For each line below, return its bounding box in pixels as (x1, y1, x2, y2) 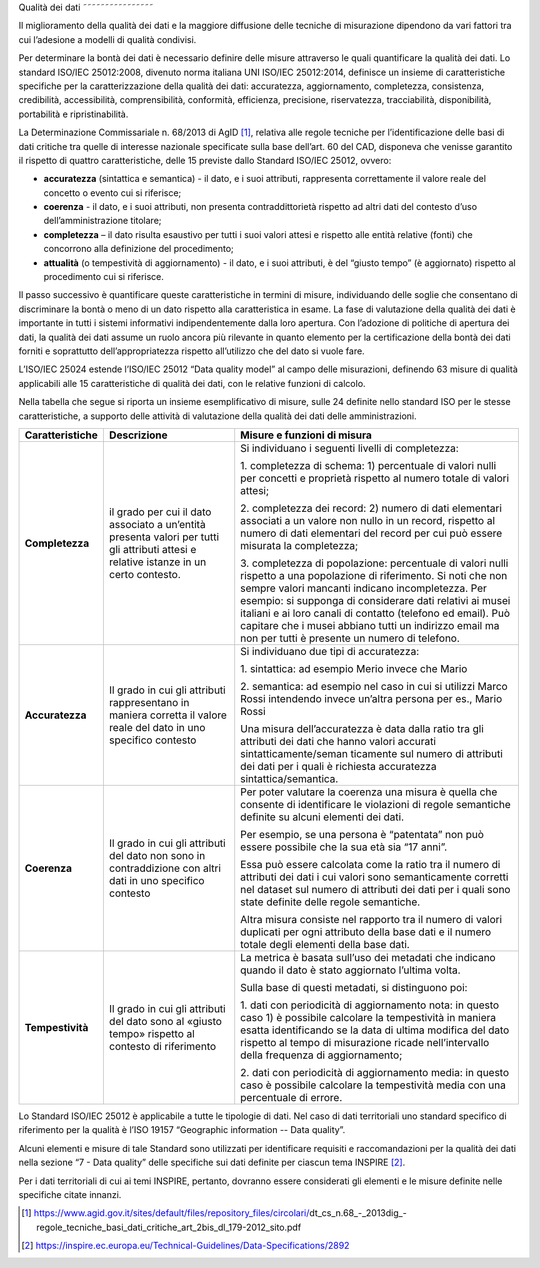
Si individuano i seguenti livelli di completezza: (240, 441, 459, 455)
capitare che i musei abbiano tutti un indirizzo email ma (240, 618, 500, 632)
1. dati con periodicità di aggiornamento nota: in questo (240, 998, 500, 1012)
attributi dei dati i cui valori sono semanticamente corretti (240, 870, 509, 884)
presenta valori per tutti (108, 530, 220, 544)
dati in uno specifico (108, 873, 205, 887)
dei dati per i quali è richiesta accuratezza (240, 759, 437, 773)
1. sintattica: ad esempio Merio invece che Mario (240, 661, 468, 675)
